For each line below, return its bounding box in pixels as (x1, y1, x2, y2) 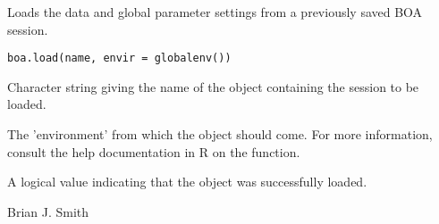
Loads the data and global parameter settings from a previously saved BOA (7, 3, 423, 21)
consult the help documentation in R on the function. (7, 142, 300, 161)
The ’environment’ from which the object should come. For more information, (7, 125, 433, 144)
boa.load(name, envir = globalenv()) (7, 52, 232, 65)
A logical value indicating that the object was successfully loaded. (7, 172, 367, 191)
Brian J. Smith (7, 202, 89, 220)
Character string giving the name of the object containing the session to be (7, 77, 419, 95)
